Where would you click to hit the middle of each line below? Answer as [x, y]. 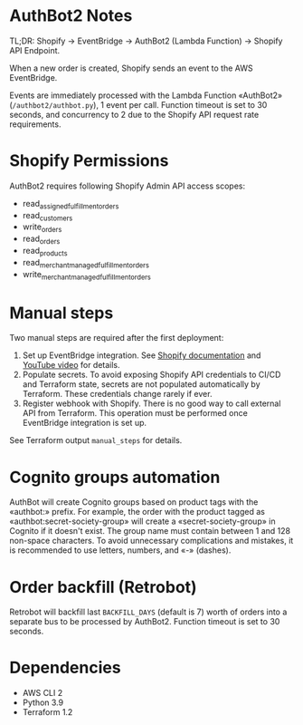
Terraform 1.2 [47, 712]
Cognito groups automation [115, 477]
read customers [47, 216]
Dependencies [65, 668]
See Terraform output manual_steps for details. [96, 440]
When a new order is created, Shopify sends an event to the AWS [131, 68]
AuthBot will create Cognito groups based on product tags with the [134, 502]
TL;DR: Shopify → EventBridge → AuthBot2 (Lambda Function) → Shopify [146, 41]
